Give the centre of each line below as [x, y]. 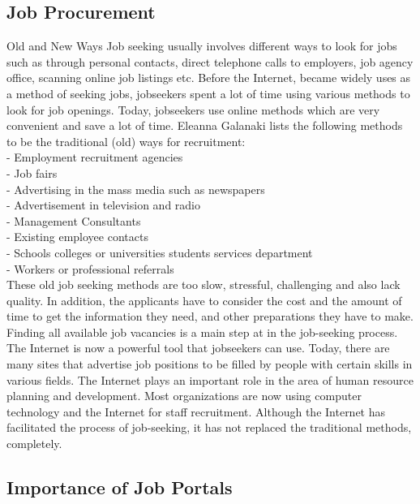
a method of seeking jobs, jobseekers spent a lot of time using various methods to [208, 93]
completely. [34, 444]
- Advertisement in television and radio [104, 205]
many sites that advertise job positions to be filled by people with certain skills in [210, 364]
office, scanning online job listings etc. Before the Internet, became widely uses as [209, 78]
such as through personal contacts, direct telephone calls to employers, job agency [210, 61]
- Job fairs [32, 172]
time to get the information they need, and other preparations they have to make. [210, 316]
